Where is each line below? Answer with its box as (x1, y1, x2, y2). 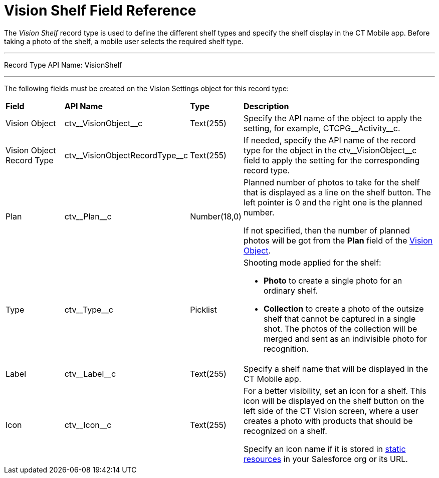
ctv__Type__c (64, 304, 113, 315)
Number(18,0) (190, 211, 242, 221)
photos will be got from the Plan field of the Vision (243, 235, 433, 246)
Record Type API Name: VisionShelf (4, 60, 122, 69)
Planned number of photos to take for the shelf (243, 177, 420, 187)
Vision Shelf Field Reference (4, 2, 196, 19)
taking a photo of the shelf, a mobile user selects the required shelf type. (4, 37, 244, 46)
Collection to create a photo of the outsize (263, 303, 424, 314)
